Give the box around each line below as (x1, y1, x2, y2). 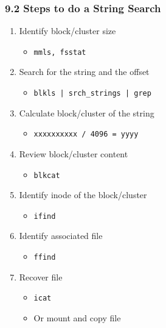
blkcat (33, 171, 60, 180)
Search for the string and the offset (19, 65, 150, 78)
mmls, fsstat (33, 48, 86, 57)
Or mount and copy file (33, 311, 121, 324)
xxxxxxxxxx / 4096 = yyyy (33, 130, 139, 139)
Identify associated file (19, 229, 103, 242)
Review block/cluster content (19, 147, 128, 160)
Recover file (19, 270, 63, 283)
